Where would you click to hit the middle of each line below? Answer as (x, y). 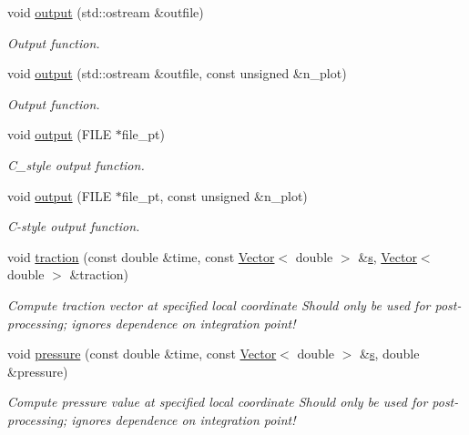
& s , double (389, 354)
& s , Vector (387, 256)
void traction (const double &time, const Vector (141, 256)
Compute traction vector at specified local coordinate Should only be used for (219, 304)
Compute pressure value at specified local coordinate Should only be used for (218, 402)
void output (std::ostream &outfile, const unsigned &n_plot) (177, 73)
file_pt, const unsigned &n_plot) (214, 195)
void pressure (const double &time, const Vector (142, 354)
